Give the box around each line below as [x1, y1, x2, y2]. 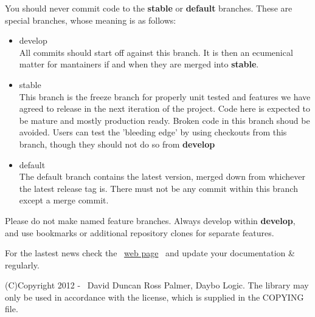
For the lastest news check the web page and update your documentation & [5, 247, 295, 259]
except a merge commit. [19, 194, 109, 206]
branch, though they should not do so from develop [19, 137, 215, 150]
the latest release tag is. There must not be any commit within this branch [19, 182, 298, 194]
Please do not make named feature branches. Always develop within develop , [5, 214, 296, 227]
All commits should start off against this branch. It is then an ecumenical [19, 46, 293, 58]
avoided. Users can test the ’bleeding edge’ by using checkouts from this [19, 126, 287, 138]
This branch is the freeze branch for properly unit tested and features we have [19, 90, 311, 103]
